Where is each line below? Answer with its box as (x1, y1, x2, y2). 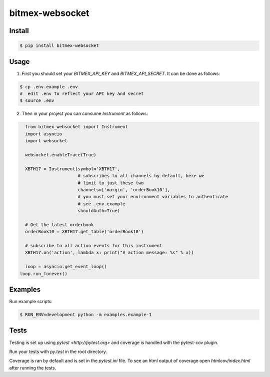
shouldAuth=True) (77, 208, 120, 214)
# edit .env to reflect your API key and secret (19, 91, 144, 97)
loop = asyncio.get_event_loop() (25, 264, 107, 270)
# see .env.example (77, 201, 125, 207)
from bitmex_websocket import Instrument (25, 124, 128, 130)
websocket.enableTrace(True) (25, 152, 97, 157)
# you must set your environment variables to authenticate (77, 194, 228, 200)
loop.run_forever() (19, 271, 67, 277)
